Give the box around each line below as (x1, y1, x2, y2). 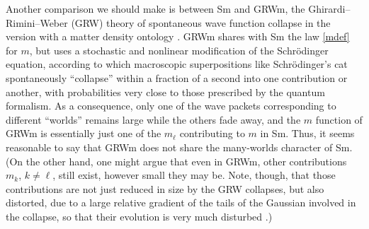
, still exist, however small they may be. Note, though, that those (52, 168, 336, 182)
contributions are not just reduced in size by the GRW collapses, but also (6, 181, 324, 196)
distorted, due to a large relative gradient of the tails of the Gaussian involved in (6, 195, 356, 210)
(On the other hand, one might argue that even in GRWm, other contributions (6, 153, 347, 168)
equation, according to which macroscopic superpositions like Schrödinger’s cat (6, 57, 348, 71)
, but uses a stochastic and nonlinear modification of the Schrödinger (29, 42, 329, 57)
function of (315, 112, 363, 127)
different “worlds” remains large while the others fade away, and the (6, 112, 301, 127)
